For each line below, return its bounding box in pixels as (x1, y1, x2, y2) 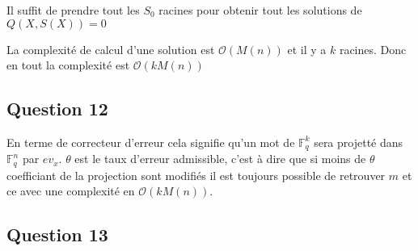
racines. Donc (339, 40, 407, 57)
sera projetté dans (314, 133, 403, 150)
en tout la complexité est (6, 56, 130, 73)
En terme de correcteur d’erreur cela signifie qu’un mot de (6, 133, 295, 150)
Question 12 (6, 96, 108, 121)
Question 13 (6, 222, 108, 247)
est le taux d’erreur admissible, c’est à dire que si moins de (74, 150, 366, 167)
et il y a (287, 40, 327, 57)
